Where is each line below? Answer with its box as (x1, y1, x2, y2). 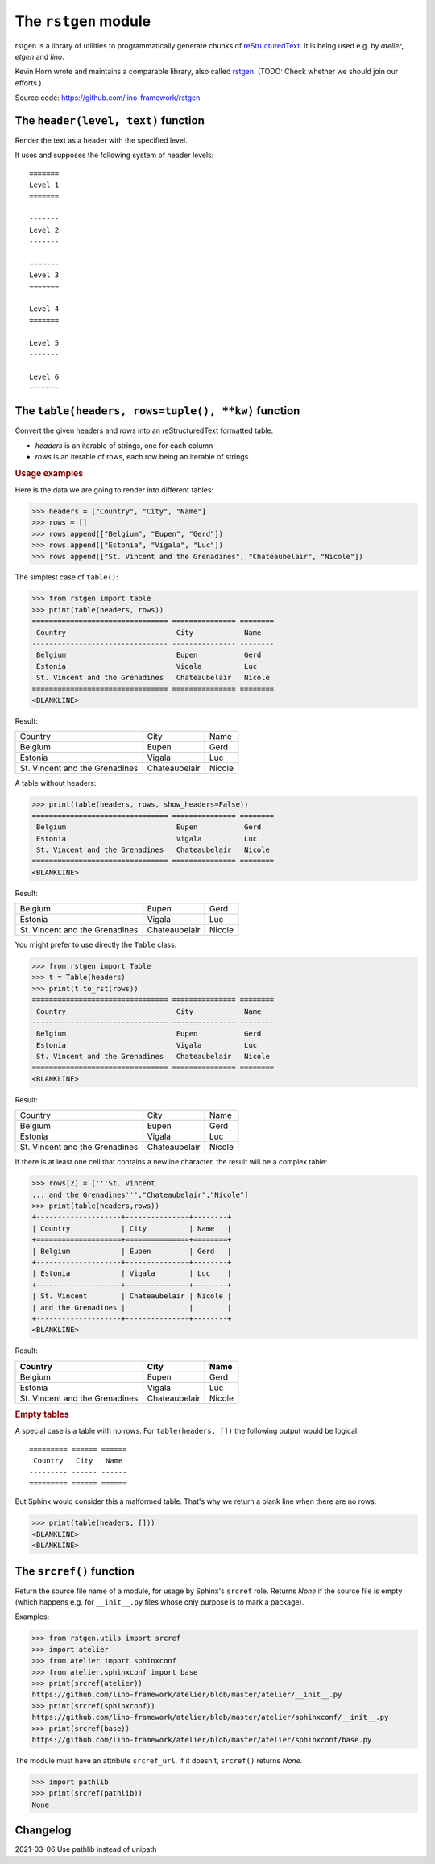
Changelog (14, 1824, 72, 1837)
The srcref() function (14, 1564, 135, 1578)
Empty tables (14, 1409, 70, 1420)
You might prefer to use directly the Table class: (14, 940, 177, 950)
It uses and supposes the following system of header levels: (14, 150, 214, 160)
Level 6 (29, 372, 60, 381)
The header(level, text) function (14, 114, 205, 127)
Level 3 (29, 271, 60, 280)
